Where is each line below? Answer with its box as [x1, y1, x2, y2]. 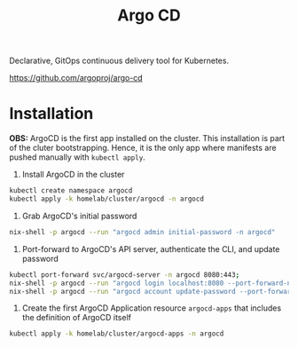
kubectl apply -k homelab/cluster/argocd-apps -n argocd [9, 329, 224, 338]
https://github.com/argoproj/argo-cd [9, 73, 144, 83]
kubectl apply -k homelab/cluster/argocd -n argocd [9, 194, 204, 203]
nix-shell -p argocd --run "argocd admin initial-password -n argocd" [9, 227, 276, 236]
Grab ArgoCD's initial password [21, 210, 137, 221]
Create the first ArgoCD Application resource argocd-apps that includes [21, 303, 282, 313]
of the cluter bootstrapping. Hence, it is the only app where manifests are [9, 143, 277, 154]
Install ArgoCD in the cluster [21, 170, 125, 180]
